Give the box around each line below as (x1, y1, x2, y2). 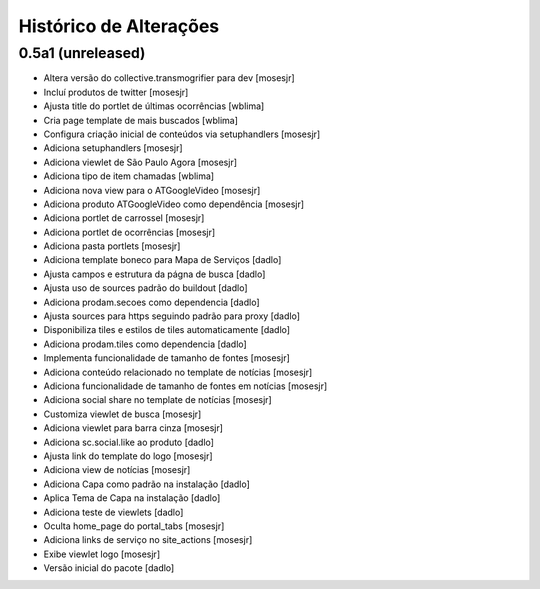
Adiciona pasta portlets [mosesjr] (43, 240, 181, 252)
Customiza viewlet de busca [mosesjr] (43, 408, 202, 420)
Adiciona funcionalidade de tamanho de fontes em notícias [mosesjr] (43, 380, 328, 392)
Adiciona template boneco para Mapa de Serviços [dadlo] (43, 254, 282, 266)
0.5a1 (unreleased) (18, 44, 146, 62)
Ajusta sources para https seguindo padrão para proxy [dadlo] (43, 310, 300, 322)
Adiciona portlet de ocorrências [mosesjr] (43, 226, 216, 238)
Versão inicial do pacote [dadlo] (43, 562, 175, 574)
